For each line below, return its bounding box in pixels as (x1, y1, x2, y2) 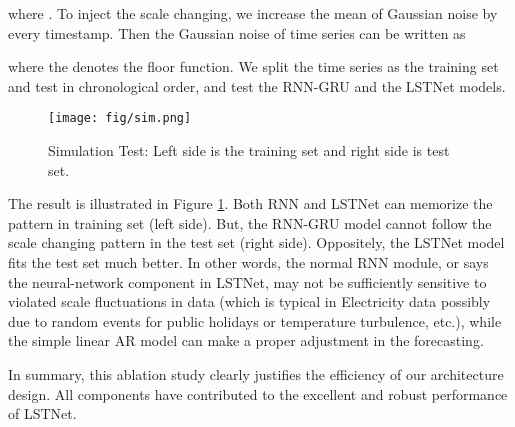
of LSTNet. (8, 403, 77, 424)
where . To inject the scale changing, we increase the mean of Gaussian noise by (8, 3, 498, 23)
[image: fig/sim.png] (48, 111, 192, 126)
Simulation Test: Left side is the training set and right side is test (48, 140, 450, 161)
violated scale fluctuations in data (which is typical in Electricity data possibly (8, 291, 491, 312)
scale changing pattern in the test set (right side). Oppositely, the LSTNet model (8, 232, 505, 253)
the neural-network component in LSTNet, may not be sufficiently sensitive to (8, 271, 487, 292)
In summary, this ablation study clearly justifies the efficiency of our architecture (8, 363, 504, 384)
